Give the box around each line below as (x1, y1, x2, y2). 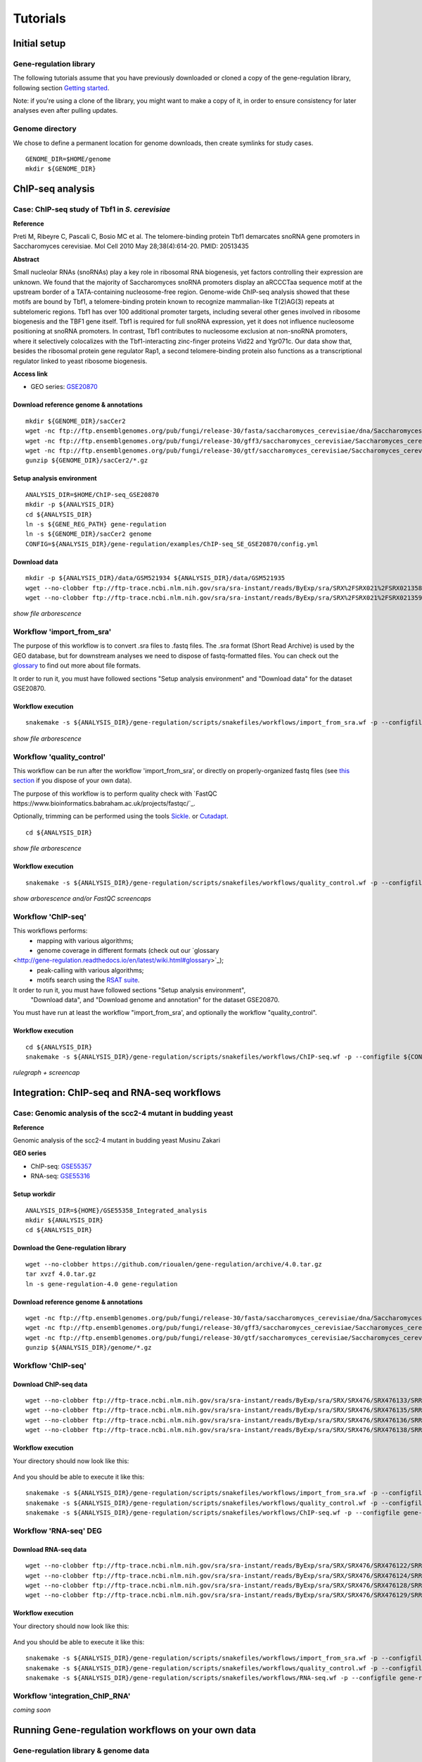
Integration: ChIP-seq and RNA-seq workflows (13, 1087, 222, 1099)
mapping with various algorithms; (37, 936, 134, 944)
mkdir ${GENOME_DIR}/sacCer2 (25, 417, 126, 425)
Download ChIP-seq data (13, 1380, 88, 1388)
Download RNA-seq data (13, 1545, 87, 1553)
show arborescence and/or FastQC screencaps (13, 894, 151, 903)
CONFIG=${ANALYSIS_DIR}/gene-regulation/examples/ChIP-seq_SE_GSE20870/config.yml (25, 540, 319, 548)
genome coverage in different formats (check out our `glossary (37, 946, 219, 954)
